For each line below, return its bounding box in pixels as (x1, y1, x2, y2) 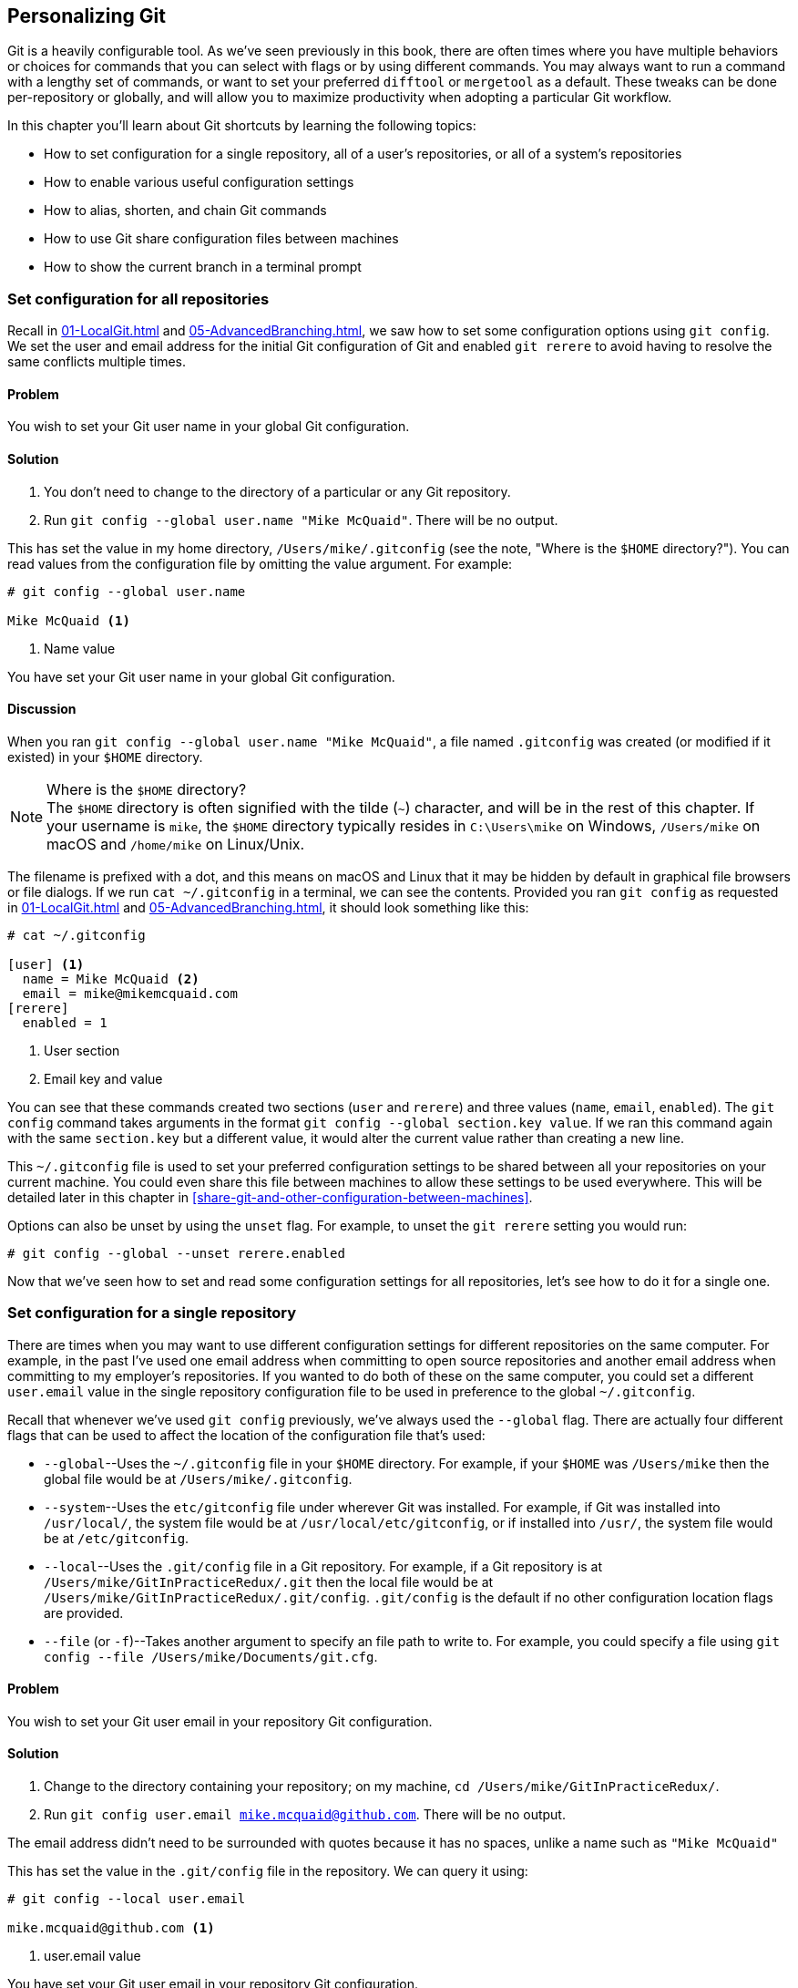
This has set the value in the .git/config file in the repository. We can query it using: (7, 1863, 528, 1880)
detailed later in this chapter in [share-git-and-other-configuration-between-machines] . (7, 1189, 533, 1205)
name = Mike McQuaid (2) (22, 971, 199, 986)
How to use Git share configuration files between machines (44, 231, 399, 247)
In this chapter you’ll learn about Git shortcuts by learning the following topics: (7, 118, 476, 134)
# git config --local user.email (7, 1891, 246, 1907)
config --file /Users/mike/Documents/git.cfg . (44, 1648, 378, 1664)
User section (44, 1042, 120, 1058)
